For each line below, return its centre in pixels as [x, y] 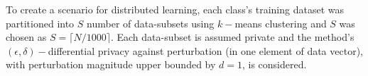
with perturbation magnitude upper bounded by [111, 64]
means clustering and [281, 23]
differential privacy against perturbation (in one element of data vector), [205, 50]
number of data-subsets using [151, 23]
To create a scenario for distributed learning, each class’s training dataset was [175, 9]
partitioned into [40, 23]
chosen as [26, 37]
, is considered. [274, 64]
